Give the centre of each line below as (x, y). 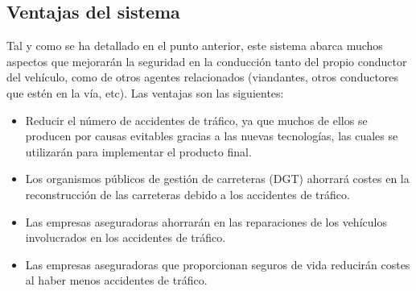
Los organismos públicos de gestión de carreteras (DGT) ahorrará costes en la (217, 179)
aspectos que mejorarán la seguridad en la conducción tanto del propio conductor (207, 61)
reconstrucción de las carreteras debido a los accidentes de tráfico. (187, 194)
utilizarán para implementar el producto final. (138, 151)
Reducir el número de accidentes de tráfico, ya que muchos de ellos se (196, 120)
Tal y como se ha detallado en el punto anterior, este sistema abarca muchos (195, 46)
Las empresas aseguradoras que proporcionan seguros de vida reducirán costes (218, 264)
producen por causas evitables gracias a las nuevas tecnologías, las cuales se (212, 136)
